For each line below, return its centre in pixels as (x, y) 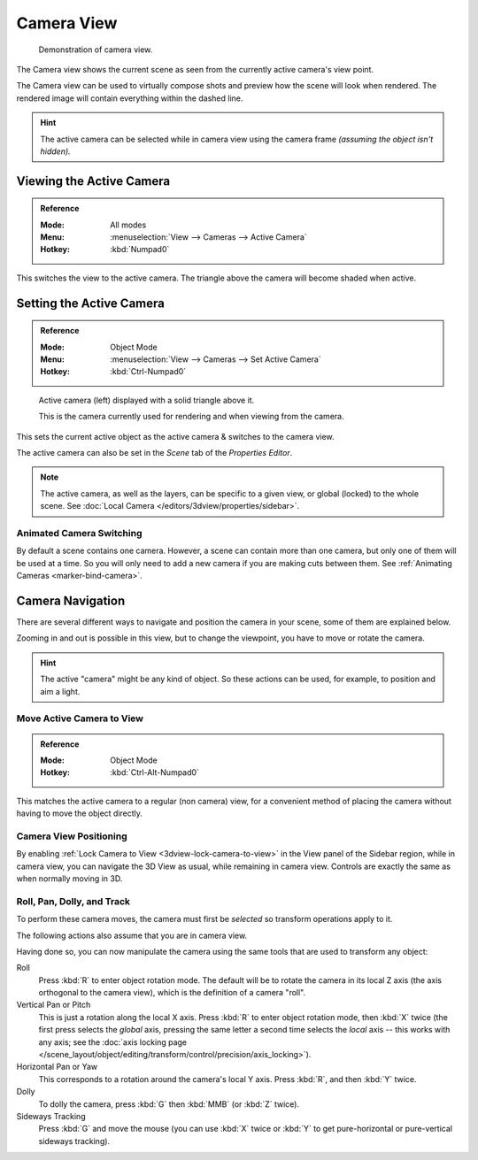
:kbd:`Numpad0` (140, 250)
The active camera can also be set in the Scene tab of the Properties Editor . (154, 453)
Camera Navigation (71, 600)
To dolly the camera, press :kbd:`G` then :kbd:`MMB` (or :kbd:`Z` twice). (169, 1104)
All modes (128, 225)
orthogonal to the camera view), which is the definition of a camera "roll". (172, 993)
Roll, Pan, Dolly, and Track (73, 901)
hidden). (55, 151)
